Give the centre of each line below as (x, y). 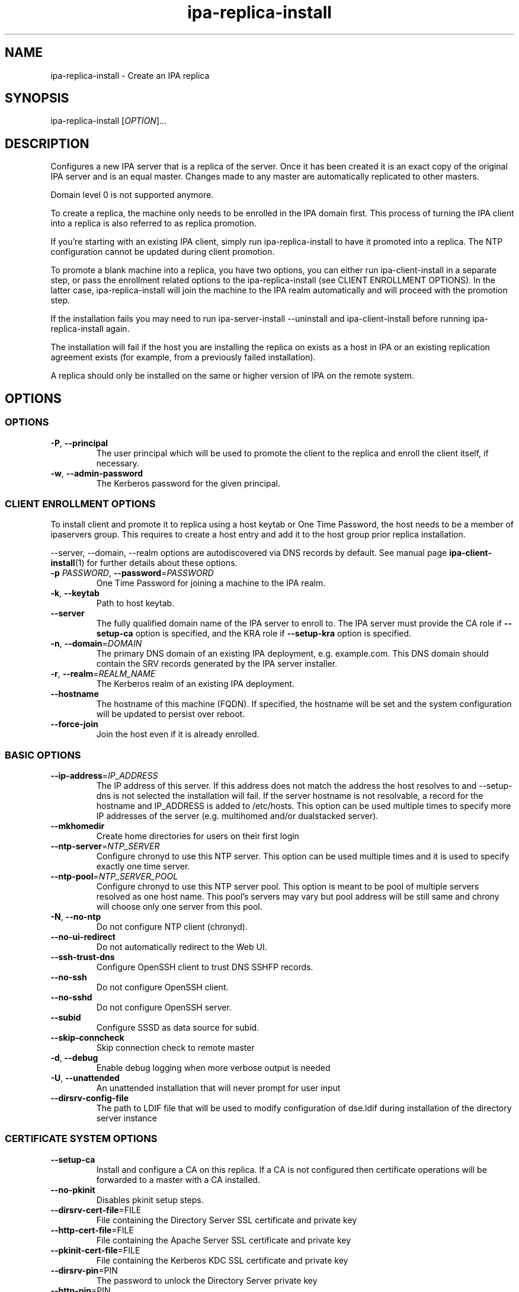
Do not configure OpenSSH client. (162, 987)
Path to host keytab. (135, 603)
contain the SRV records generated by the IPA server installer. (217, 664)
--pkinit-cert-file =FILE (95, 1250)
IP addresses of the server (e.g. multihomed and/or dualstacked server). (237, 816)
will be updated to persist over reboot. (171, 714)
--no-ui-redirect (83, 937)
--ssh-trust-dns (83, 957)
